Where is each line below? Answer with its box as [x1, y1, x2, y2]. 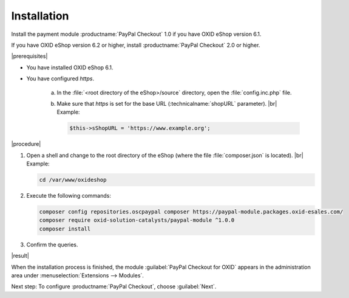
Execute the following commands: [26, 192, 112, 199]
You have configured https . [26, 75, 94, 82]
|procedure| [11, 140, 41, 148]
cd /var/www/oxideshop [39, 176, 107, 184]
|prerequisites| [11, 52, 48, 60]
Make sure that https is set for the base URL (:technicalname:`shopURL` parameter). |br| [56, 100, 277, 107]
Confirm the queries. [26, 241, 78, 248]
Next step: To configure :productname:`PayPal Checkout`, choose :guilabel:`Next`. [11, 283, 217, 290]
